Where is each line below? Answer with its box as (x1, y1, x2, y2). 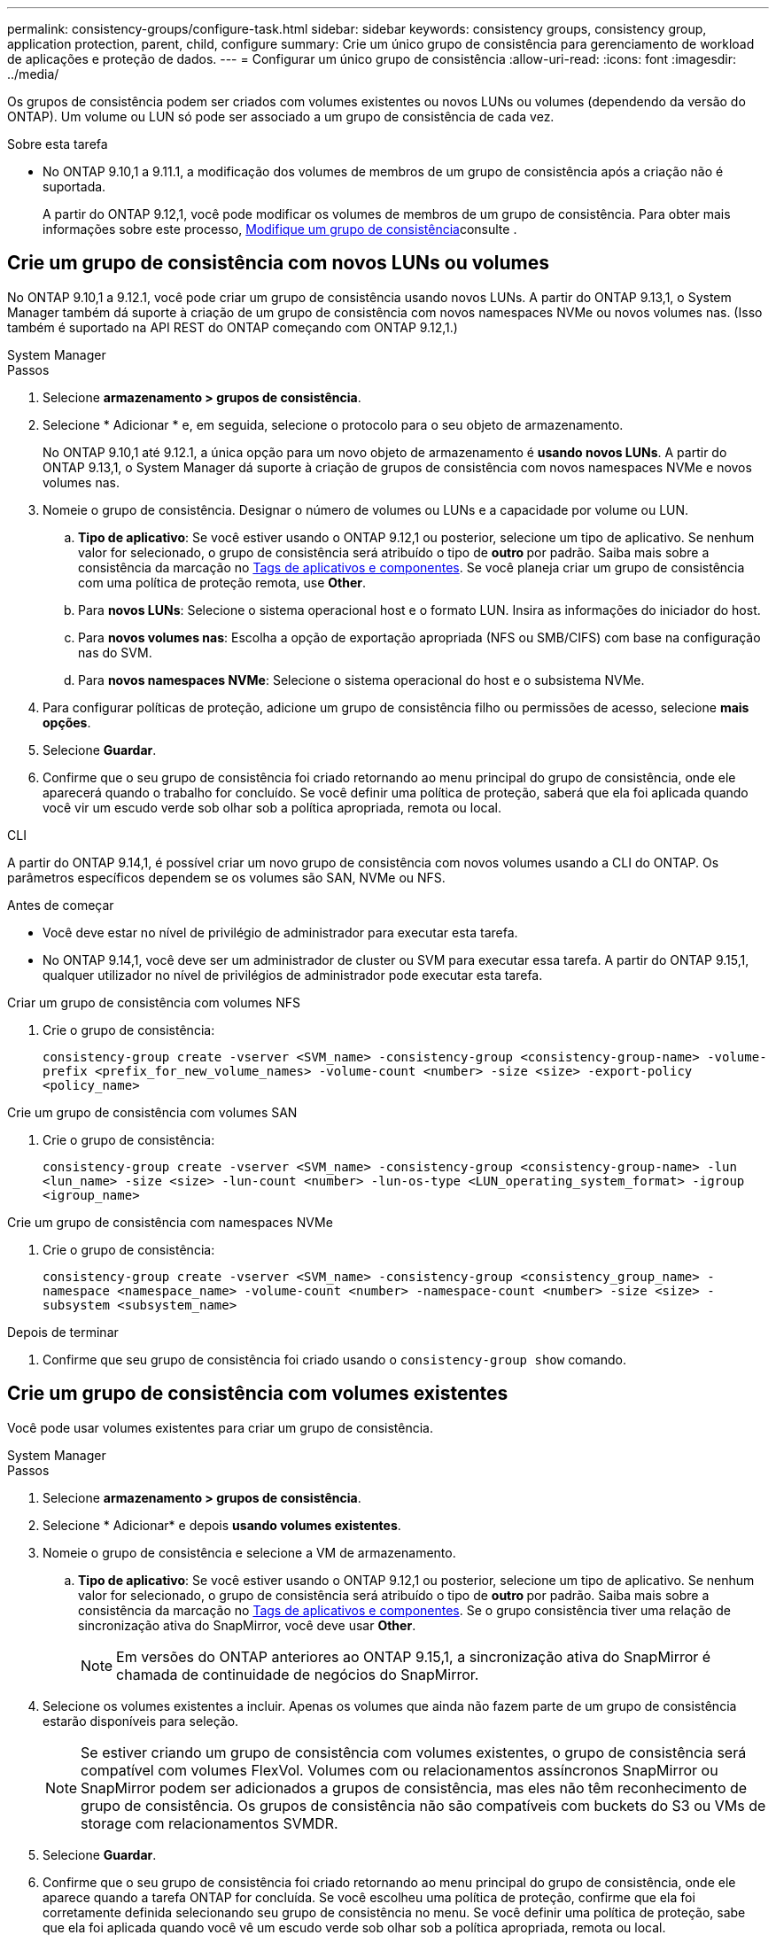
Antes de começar (7, 897, 114, 913)
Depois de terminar (7, 1324, 119, 1340)
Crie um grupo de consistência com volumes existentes (7, 1382, 508, 1405)
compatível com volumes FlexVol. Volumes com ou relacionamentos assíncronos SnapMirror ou (81, 1760, 718, 1779)
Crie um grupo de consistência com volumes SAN (7, 1104, 298, 1120)
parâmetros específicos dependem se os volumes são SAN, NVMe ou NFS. (7, 869, 446, 885)
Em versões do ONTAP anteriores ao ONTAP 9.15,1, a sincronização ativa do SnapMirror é (116, 1647, 711, 1666)
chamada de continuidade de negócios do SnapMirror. (116, 1665, 479, 1683)
